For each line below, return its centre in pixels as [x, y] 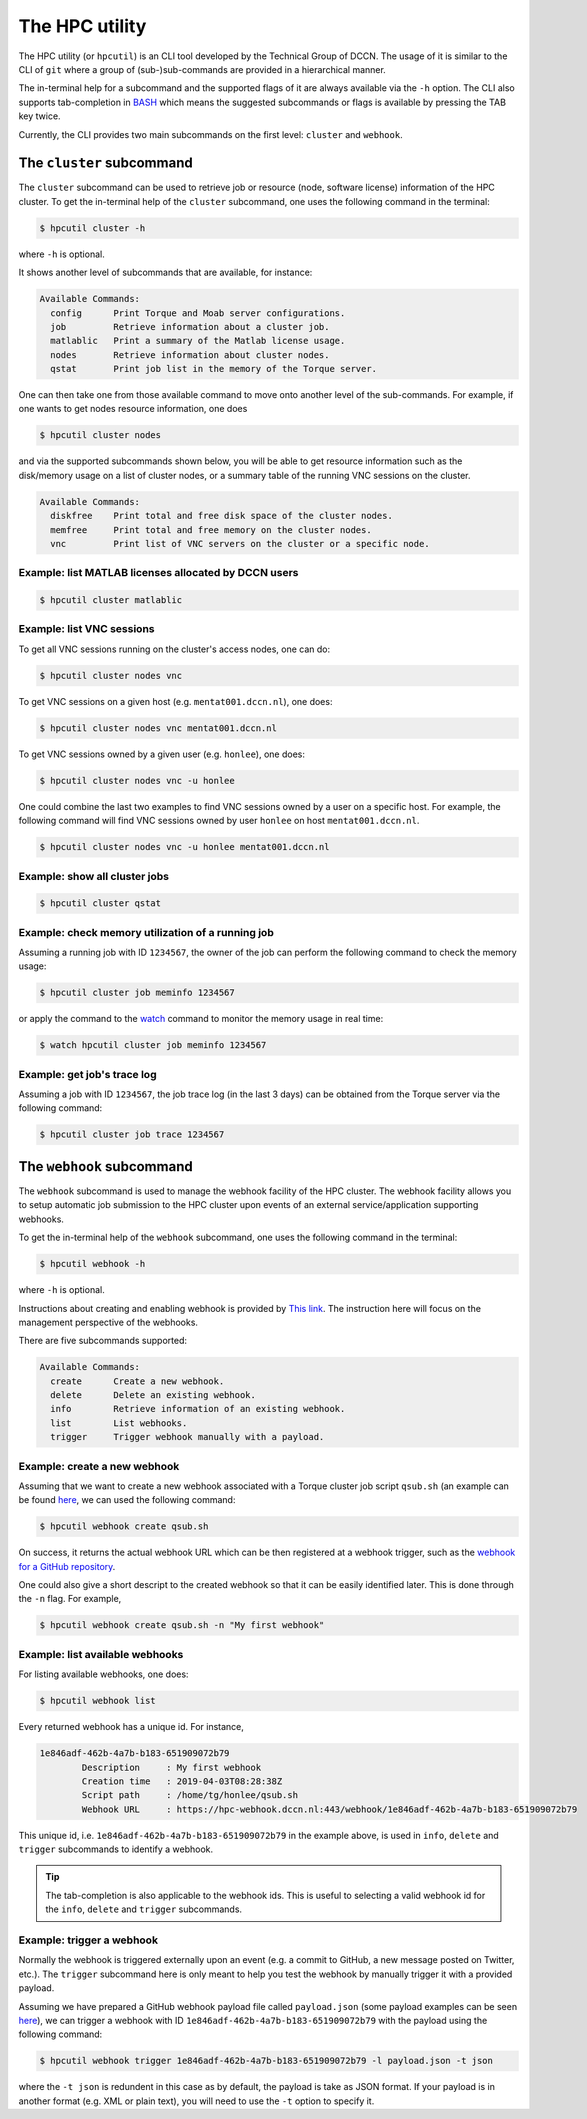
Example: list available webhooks [101, 1654]
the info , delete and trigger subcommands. [144, 1909]
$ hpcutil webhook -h [92, 1264]
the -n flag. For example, [70, 1599]
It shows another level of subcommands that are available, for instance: [165, 272]
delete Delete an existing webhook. [153, 1395]
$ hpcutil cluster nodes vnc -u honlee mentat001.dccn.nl [184, 847]
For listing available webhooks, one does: [103, 1674]
